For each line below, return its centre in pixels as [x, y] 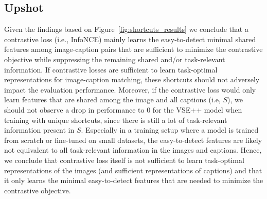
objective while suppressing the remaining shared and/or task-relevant [115, 59]
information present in [39, 130]
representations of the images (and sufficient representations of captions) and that [133, 170]
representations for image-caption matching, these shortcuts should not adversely [132, 79]
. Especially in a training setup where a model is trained [170, 130]
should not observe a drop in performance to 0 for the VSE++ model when [123, 109]
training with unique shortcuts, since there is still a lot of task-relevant [116, 120]
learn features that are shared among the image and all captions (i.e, [112, 99]
